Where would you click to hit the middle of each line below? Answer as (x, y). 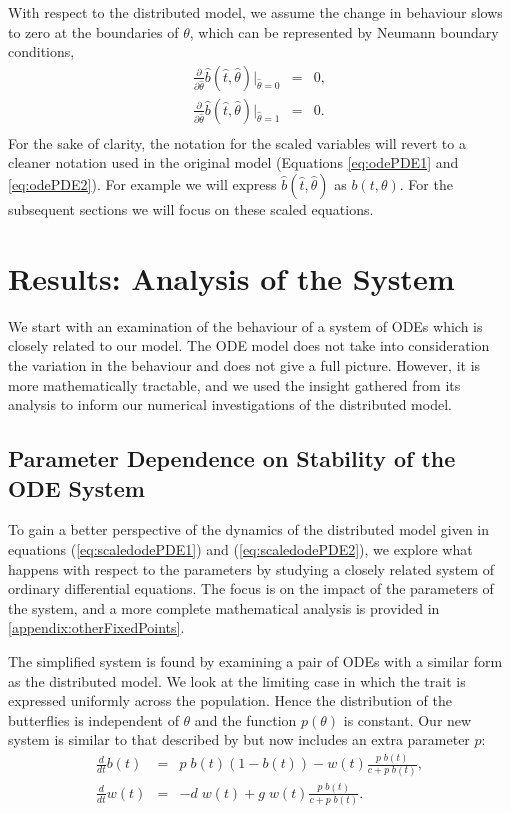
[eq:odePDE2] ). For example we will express (142, 184)
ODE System (76, 487)
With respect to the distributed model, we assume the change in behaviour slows (255, 12)
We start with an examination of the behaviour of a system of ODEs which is (245, 325)
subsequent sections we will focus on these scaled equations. (191, 209)
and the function (245, 719)
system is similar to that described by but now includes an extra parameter (239, 739)
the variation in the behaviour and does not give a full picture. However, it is (244, 364)
